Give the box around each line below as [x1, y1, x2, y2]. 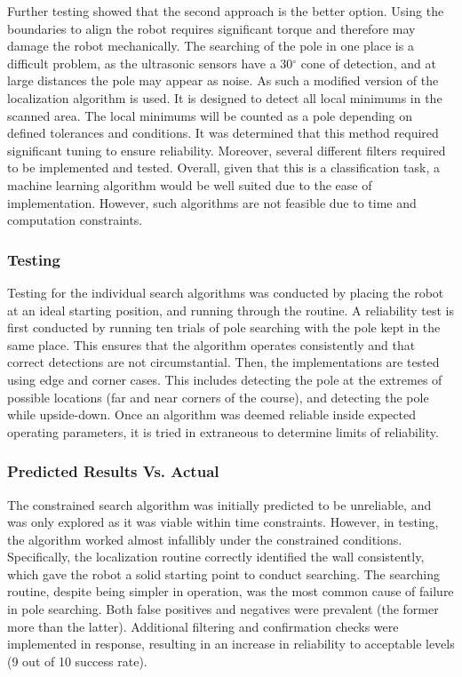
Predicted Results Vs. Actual [7, 460, 219, 482]
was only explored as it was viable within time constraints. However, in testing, [7, 513, 439, 531]
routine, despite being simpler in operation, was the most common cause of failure [7, 582, 454, 601]
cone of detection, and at [300, 53, 436, 72]
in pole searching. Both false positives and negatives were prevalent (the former [7, 600, 439, 618]
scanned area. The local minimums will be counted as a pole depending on [7, 106, 413, 124]
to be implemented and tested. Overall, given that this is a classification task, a [7, 158, 440, 177]
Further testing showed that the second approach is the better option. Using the [7, 2, 444, 20]
